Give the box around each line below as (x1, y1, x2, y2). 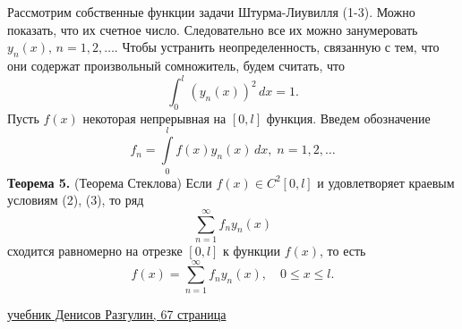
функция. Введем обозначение (266, 108, 431, 127)
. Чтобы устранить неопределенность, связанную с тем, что (114, 38, 440, 56)
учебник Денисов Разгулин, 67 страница (7, 304, 227, 323)
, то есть (320, 240, 366, 259)
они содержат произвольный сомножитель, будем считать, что (7, 55, 345, 74)
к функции (223, 240, 281, 259)
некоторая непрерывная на (82, 108, 227, 127)
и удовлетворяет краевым (317, 173, 455, 191)
